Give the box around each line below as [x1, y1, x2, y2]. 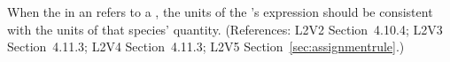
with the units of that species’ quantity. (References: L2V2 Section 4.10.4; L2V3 [7, 19, 443, 38]
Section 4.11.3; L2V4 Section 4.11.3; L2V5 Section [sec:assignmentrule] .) [7, 37, 405, 56]
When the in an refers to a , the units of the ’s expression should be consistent [7, 3, 433, 20]
